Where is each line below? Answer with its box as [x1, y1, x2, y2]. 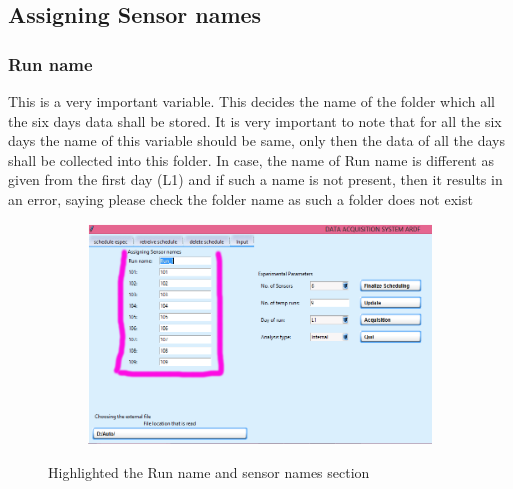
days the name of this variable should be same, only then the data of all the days [8, 130, 506, 151]
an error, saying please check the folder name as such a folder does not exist [8, 188, 473, 209]
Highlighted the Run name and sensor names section [48, 462, 370, 482]
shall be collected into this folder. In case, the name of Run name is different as [8, 149, 494, 170]
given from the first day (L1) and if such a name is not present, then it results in [8, 169, 503, 190]
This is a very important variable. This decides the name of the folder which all [8, 91, 495, 111]
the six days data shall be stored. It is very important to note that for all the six [8, 110, 502, 131]
